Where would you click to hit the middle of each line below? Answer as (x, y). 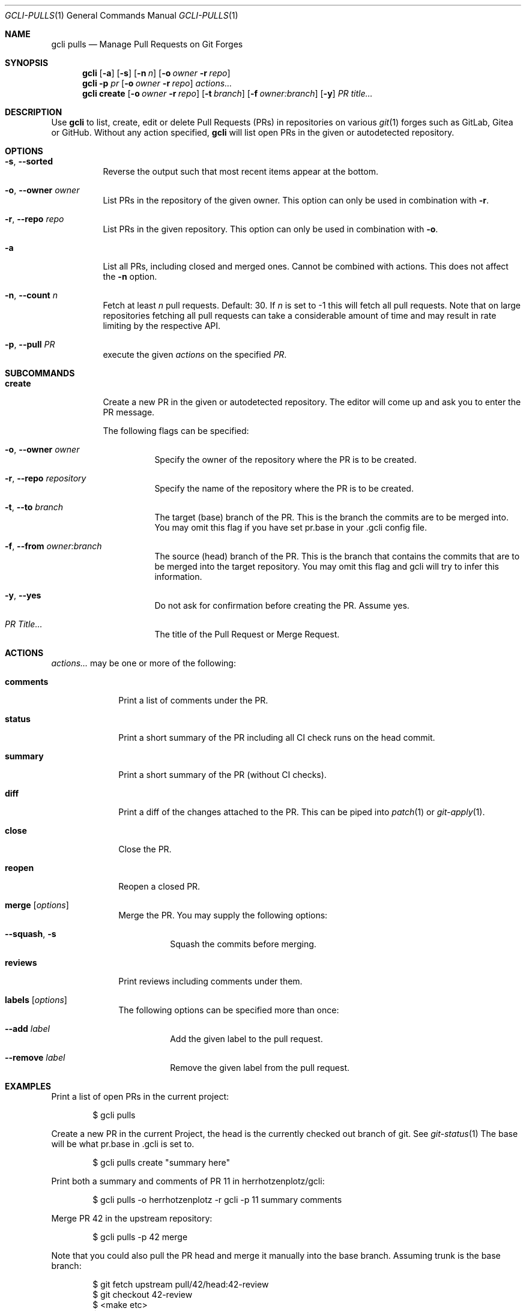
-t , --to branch (34, 507)
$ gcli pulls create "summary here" (161, 1162)
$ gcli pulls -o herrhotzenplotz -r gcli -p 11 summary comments (217, 1200)
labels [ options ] (36, 1000)
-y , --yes (23, 595)
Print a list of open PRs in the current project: (140, 1096)
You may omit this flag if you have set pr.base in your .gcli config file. (291, 527)
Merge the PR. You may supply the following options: (223, 915)
